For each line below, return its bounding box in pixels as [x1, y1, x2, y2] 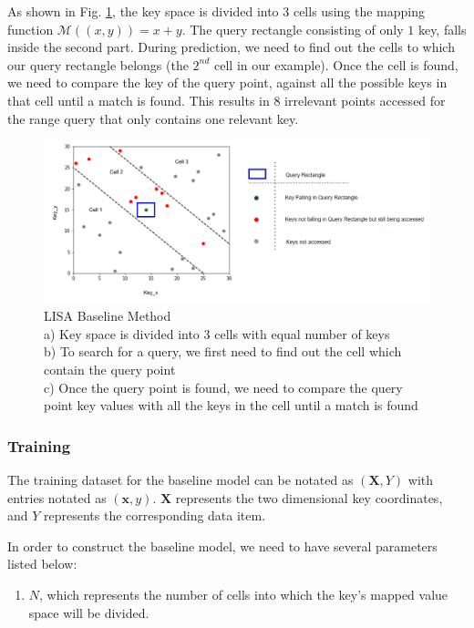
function [7, 19, 54, 38]
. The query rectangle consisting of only [181, 19, 404, 38]
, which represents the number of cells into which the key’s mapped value [39, 584, 448, 603]
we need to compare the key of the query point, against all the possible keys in [7, 73, 448, 92]
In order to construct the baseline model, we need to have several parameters [7, 536, 438, 555]
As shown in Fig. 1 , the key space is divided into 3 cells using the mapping [7, 2, 425, 20]
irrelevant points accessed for [284, 90, 446, 109]
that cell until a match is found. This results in [7, 90, 270, 109]
